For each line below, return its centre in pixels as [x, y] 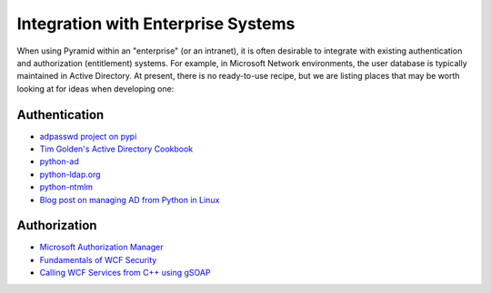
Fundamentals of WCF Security [98, 259]
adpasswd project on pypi [88, 136]
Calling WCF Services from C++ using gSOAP [125, 273]
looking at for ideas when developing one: [95, 88]
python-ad [59, 161]
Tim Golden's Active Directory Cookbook [116, 149]
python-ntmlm [66, 187]
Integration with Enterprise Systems [156, 24]
